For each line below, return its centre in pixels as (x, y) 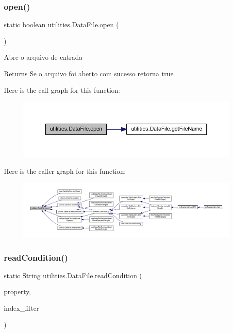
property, (17, 291)
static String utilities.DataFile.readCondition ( (73, 275)
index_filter (22, 308)
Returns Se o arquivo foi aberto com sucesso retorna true (89, 73)
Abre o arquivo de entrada (43, 57)
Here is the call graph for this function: (62, 90)
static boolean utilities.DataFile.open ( (61, 25)
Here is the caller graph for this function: (65, 171)
